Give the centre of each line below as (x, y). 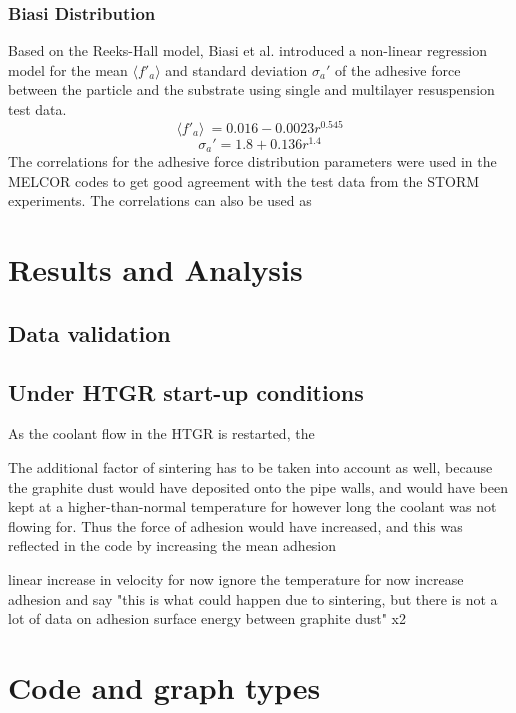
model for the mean (68, 69)
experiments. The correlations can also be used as (160, 200)
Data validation (89, 332)
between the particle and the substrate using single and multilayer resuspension (251, 89)
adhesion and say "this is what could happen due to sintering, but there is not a (253, 598)
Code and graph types (164, 686)
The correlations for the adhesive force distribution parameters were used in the (252, 161)
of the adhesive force (398, 69)
